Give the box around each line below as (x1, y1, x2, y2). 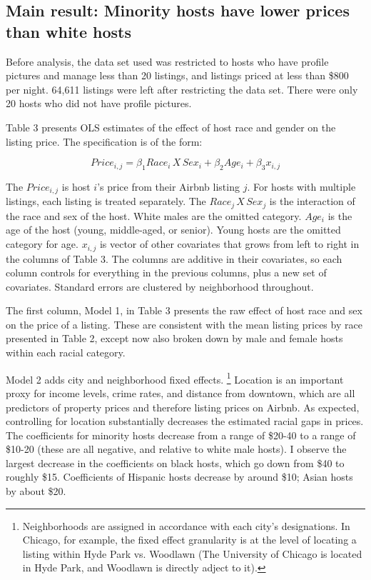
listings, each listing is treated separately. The (6, 194, 206, 209)
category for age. (6, 236, 78, 251)
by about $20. (6, 484, 66, 499)
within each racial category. (6, 345, 126, 360)
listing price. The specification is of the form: (6, 134, 203, 149)
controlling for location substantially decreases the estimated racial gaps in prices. (6, 414, 364, 429)
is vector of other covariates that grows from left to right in (99, 236, 360, 251)
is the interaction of (269, 194, 355, 209)
